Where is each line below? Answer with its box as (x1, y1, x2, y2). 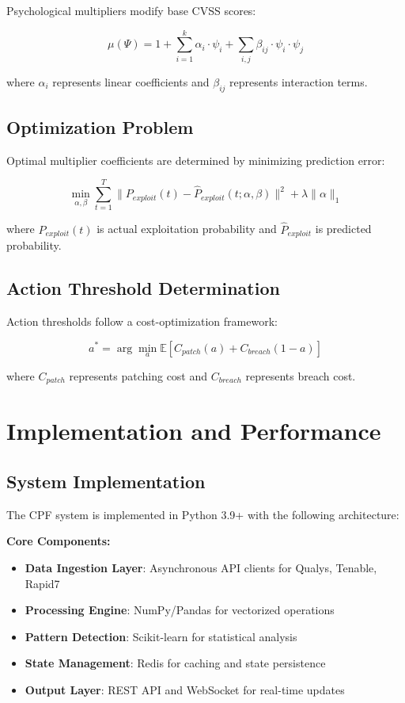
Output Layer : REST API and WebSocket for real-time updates (25, 681, 345, 697)
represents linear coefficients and (52, 73, 210, 90)
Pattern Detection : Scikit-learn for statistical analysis (25, 628, 297, 644)
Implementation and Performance (6, 415, 381, 447)
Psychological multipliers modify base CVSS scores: (6, 2, 256, 18)
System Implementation (6, 468, 206, 493)
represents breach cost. (245, 367, 356, 384)
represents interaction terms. (229, 73, 368, 90)
